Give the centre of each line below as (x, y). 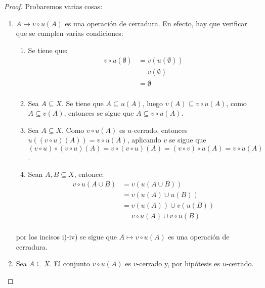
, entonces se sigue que (99, 113)
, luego (153, 103)
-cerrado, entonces (160, 130)
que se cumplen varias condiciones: (70, 33)
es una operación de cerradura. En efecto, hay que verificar (156, 23)
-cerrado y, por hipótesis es (178, 263)
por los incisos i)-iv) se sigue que (66, 237)
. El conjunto (70, 263)
